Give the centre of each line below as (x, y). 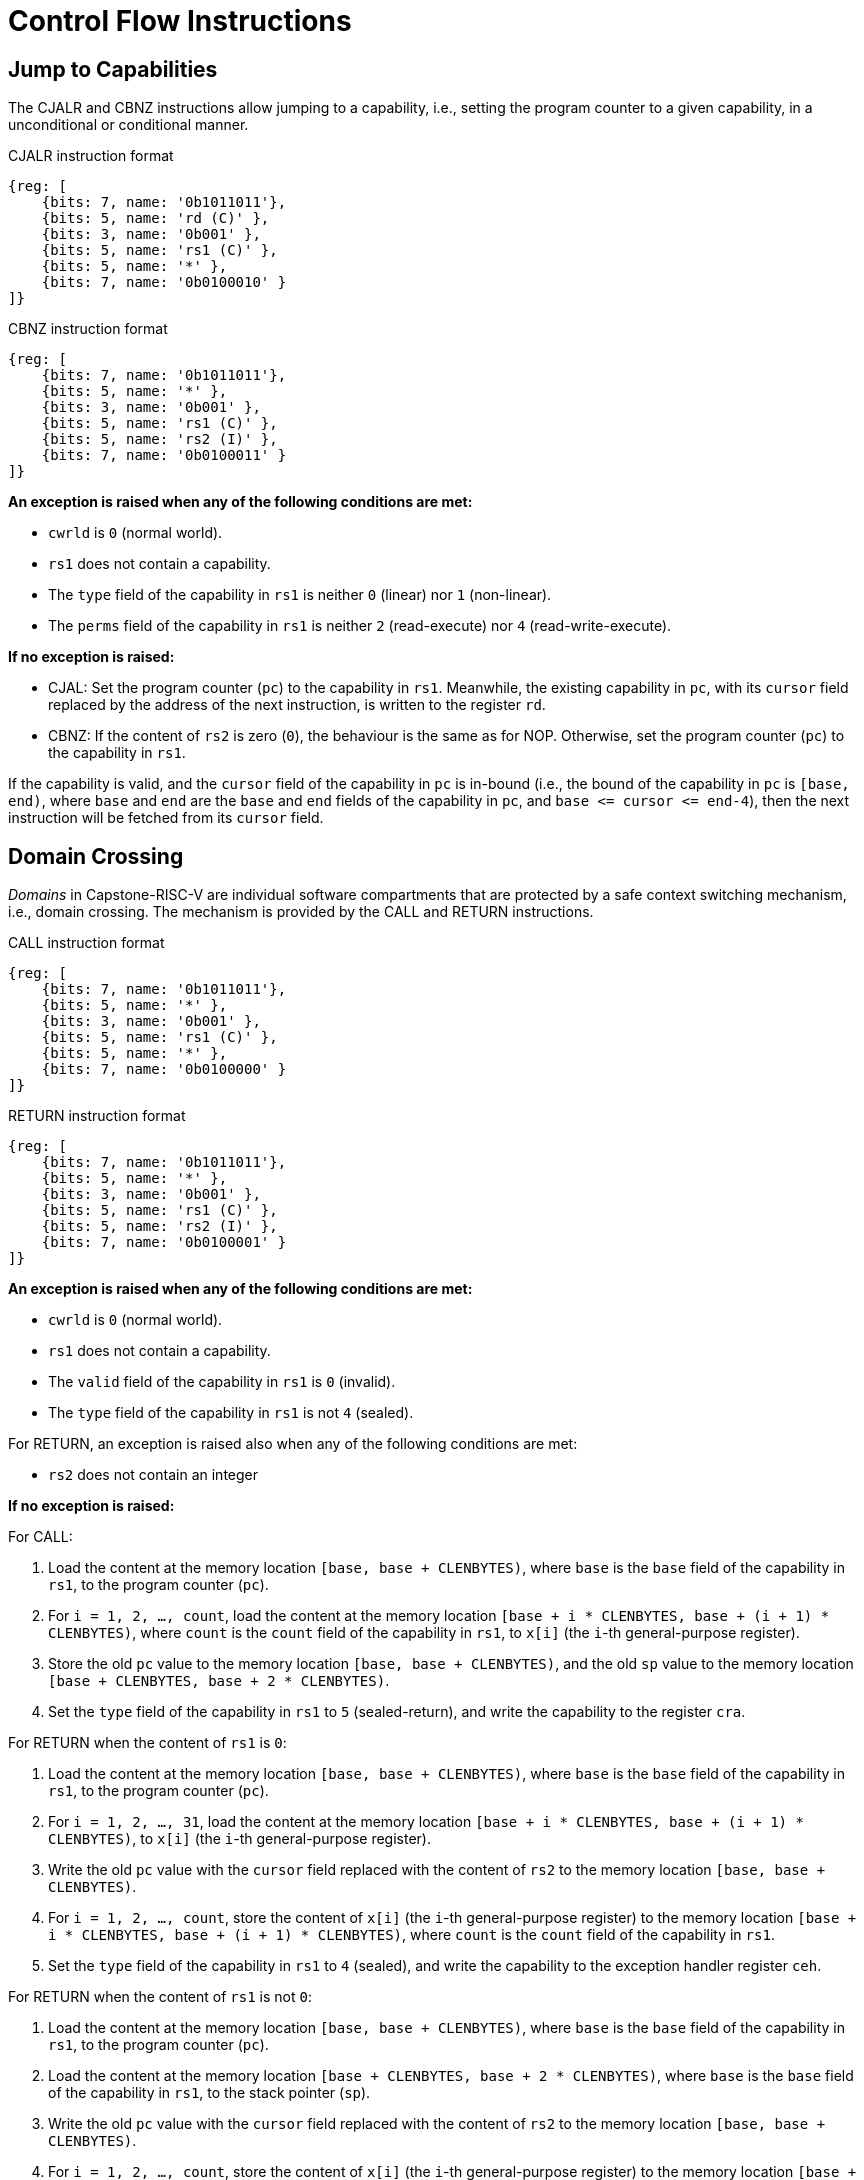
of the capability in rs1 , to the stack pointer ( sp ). (209, 2093)
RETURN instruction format (97, 1116)
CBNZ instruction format (88, 329)
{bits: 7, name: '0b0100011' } (164, 455)
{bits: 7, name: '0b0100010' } (164, 282)
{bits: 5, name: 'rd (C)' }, (155, 218)
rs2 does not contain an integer (153, 1475)
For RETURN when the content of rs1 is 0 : (147, 1743)
